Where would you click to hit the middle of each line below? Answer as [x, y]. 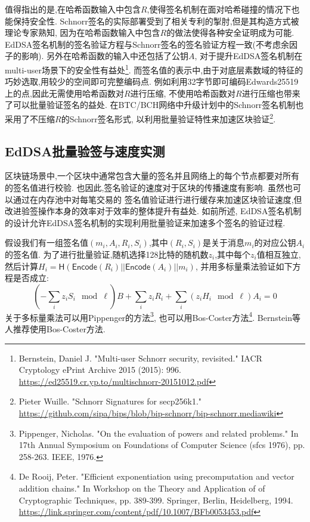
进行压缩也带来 [271, 93]
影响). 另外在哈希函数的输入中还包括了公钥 [105, 56]
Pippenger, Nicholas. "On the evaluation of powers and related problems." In [159, 433]
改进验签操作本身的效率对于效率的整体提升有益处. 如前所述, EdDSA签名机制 [153, 211]
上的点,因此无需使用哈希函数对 [64, 93]
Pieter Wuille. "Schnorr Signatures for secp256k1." [110, 401]
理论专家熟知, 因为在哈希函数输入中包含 [83, 33]
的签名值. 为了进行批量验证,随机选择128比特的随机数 [107, 254]
